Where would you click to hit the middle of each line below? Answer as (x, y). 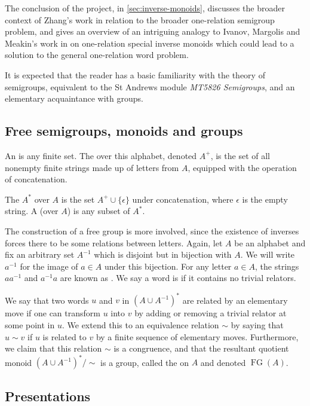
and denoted (223, 362)
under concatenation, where (183, 199)
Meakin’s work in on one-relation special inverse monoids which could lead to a (150, 43)
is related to (65, 336)
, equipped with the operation (242, 167)
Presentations (48, 396)
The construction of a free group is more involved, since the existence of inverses (152, 231)
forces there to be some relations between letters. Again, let (114, 242)
